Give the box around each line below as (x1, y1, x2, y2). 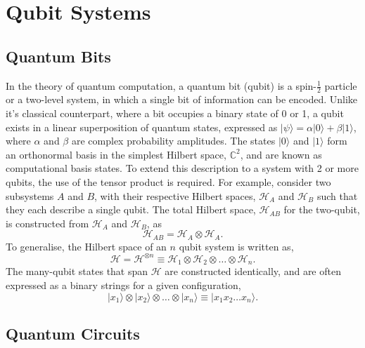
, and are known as (240, 147, 322, 161)
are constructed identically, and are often (165, 264, 341, 279)
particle (324, 78, 357, 93)
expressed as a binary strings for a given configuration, (6, 277, 241, 292)
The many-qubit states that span (6, 264, 148, 279)
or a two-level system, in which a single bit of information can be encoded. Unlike (6, 92, 358, 107)
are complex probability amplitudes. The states (71, 133, 276, 148)
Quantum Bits (6, 45, 111, 67)
